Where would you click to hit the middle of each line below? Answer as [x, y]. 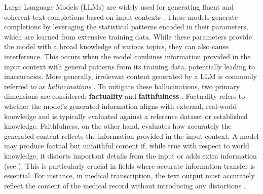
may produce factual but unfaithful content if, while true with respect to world [127, 146]
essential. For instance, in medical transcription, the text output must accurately [129, 176]
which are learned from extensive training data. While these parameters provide [128, 36]
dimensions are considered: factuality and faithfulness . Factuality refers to [125, 96]
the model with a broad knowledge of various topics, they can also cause [116, 46]
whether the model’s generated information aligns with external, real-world [121, 106]
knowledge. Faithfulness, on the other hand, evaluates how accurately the [118, 126]
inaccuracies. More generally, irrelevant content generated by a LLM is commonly [130, 76]
